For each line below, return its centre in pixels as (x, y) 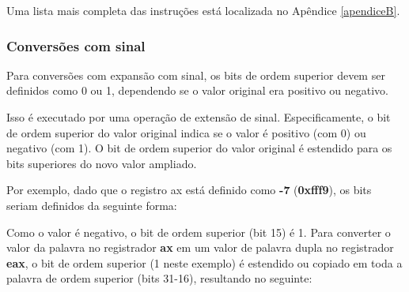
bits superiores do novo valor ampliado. (102, 163)
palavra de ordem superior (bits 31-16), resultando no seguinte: (159, 278)
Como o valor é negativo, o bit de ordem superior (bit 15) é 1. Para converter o (199, 232)
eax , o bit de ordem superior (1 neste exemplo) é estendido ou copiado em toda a (204, 262)
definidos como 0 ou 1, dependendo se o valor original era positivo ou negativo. (197, 90)
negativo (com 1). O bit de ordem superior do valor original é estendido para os (199, 148)
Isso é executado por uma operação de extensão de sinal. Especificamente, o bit (199, 117)
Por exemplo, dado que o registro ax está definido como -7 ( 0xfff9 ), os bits (189, 190)
